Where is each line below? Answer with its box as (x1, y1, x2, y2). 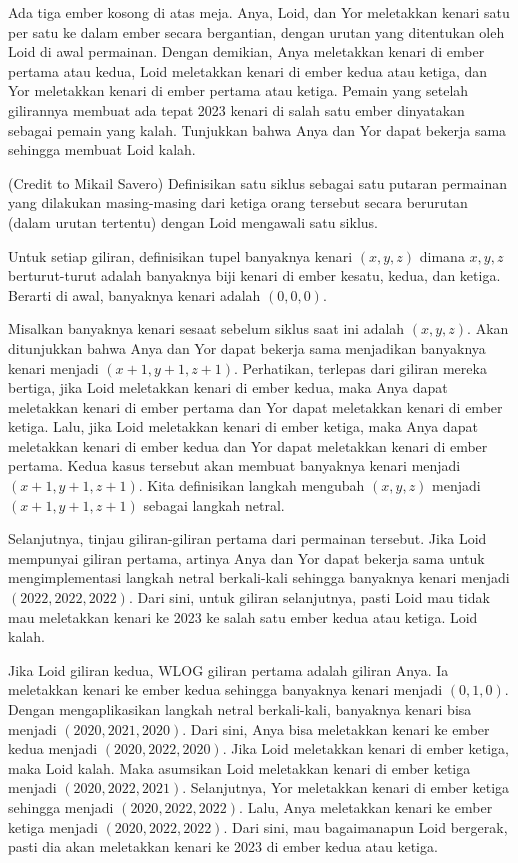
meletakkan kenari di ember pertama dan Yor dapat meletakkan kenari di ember (8, 396, 503, 417)
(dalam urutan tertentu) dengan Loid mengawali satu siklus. (8, 211, 378, 232)
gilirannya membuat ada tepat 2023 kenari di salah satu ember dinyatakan (8, 99, 465, 120)
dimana (419, 245, 465, 266)
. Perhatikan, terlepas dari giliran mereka (234, 357, 487, 378)
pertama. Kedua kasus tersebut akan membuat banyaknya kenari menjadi (8, 455, 461, 476)
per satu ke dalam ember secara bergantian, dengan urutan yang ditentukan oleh (8, 21, 505, 42)
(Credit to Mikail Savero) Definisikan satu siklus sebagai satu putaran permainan (8, 172, 508, 193)
